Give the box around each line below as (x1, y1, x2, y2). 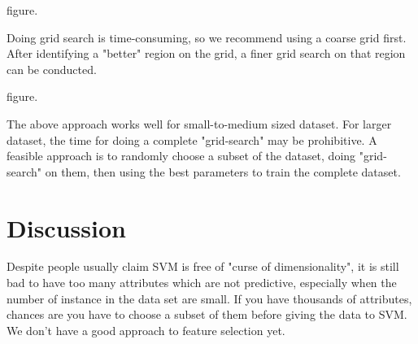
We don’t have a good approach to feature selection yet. (7, 321, 285, 338)
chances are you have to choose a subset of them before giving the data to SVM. (7, 306, 407, 323)
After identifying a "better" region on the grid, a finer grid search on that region (7, 45, 406, 62)
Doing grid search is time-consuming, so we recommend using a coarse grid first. (7, 28, 407, 46)
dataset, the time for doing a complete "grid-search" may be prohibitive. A (7, 131, 377, 148)
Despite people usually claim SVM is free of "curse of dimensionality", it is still (7, 258, 399, 275)
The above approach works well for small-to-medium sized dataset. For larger (7, 115, 392, 132)
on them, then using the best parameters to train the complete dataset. (45, 163, 401, 180)
